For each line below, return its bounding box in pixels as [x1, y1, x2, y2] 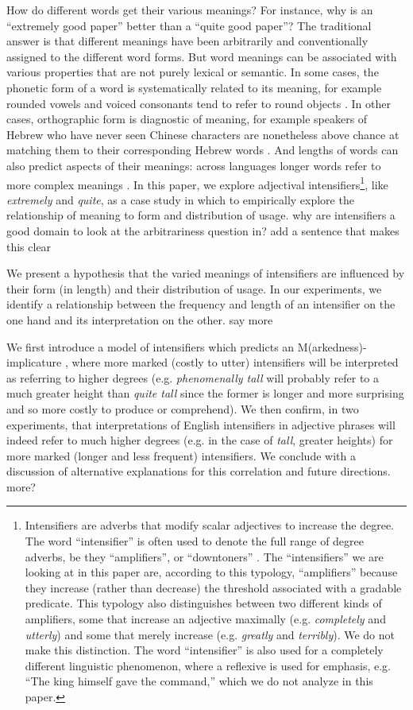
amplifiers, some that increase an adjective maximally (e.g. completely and [25, 611, 386, 627]
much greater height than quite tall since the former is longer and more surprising [6, 385, 404, 402]
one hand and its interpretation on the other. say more [6, 311, 273, 328]
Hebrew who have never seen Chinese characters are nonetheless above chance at [6, 126, 399, 142]
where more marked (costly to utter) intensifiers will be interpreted [71, 354, 399, 371]
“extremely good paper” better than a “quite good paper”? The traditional [6, 17, 372, 33]
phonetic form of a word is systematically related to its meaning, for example [6, 79, 382, 95]
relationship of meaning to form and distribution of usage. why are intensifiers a [6, 207, 396, 223]
